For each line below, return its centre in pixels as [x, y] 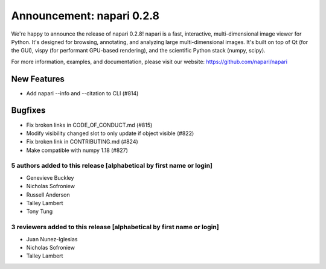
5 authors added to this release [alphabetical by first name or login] [112, 166]
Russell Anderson [48, 195]
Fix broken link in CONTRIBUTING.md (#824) [82, 142]
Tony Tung [40, 212]
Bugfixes [28, 111]
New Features [38, 79]
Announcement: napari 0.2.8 [85, 16]
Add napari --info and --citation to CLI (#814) [82, 93]
